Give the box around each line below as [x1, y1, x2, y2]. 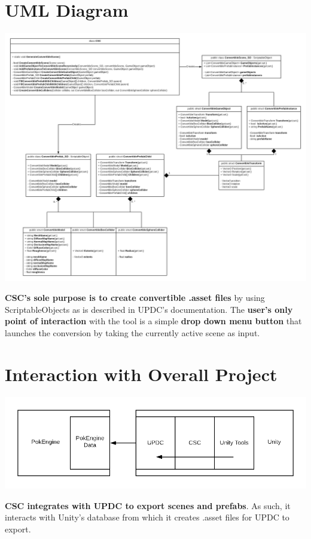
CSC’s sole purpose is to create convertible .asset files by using [5, 291, 265, 304]
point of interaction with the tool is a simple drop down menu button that [5, 315, 302, 327]
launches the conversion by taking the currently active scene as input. [5, 326, 260, 339]
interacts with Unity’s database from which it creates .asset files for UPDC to [5, 511, 289, 523]
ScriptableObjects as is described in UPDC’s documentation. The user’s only [5, 303, 293, 315]
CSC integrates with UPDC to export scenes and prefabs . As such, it [5, 499, 291, 511]
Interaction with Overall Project [5, 361, 278, 386]
